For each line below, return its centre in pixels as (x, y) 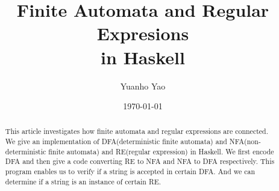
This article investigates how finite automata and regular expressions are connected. (136, 131)
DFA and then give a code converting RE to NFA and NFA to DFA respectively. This (140, 161)
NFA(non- (245, 141)
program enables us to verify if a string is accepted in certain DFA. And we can (130, 171)
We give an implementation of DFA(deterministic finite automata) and (116, 141)
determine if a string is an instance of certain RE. (83, 181)
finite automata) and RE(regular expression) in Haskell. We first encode (161, 151)
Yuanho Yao (143, 86)
